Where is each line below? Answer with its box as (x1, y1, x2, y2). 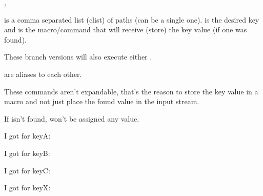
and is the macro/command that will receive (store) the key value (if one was (4, 24, 247, 35)
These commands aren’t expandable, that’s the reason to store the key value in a (4, 86, 258, 96)
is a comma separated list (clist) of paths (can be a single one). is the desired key (4, 14, 259, 25)
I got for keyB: (4, 147, 50, 158)
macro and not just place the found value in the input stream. (4, 96, 199, 107)
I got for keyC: (4, 165, 50, 175)
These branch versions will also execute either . (4, 51, 152, 62)
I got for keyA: (4, 130, 51, 141)
